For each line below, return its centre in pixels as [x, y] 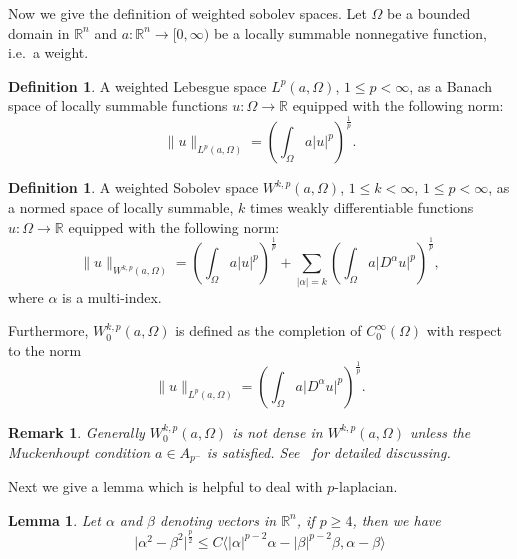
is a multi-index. [112, 296]
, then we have [396, 519]
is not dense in [277, 431]
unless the [440, 431]
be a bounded [429, 13]
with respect [464, 330]
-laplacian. [366, 485]
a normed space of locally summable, [121, 206]
